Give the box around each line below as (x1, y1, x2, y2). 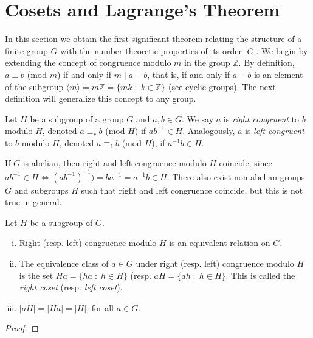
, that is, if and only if (147, 68, 230, 80)
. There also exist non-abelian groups (167, 170, 305, 183)
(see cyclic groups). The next (168, 80, 276, 93)
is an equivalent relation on (169, 236, 270, 249)
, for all (86, 301, 114, 314)
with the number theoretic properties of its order (60, 44, 242, 57)
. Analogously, (182, 124, 235, 137)
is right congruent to (223, 112, 300, 125)
